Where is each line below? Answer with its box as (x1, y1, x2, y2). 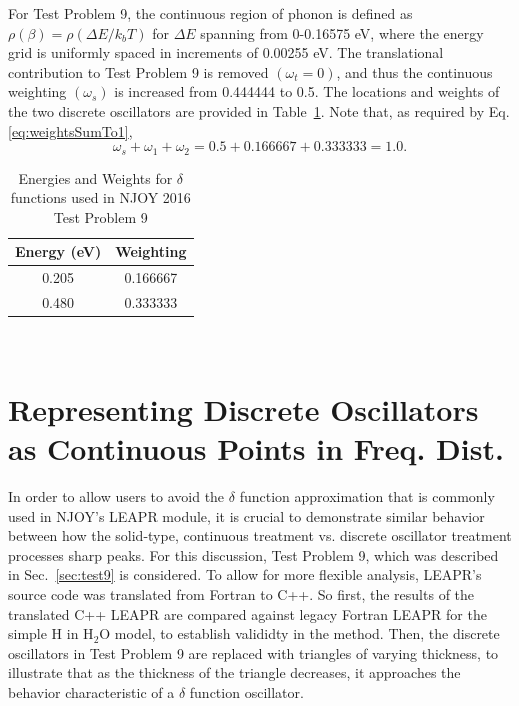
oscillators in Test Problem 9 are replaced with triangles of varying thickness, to (8, 642, 499, 663)
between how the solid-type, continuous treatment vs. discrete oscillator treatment (8, 525, 512, 546)
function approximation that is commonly (239, 486, 495, 507)
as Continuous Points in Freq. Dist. (8, 428, 504, 469)
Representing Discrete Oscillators (8, 388, 479, 429)
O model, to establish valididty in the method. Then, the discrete (99, 623, 500, 644)
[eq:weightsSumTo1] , (8, 120, 133, 141)
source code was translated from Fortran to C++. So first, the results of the (8, 584, 475, 605)
